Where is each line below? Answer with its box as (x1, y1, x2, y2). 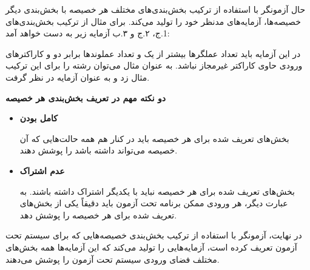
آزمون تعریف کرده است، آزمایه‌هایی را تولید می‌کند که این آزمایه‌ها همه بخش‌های (5, 240, 297, 253)
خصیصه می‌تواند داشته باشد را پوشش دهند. (19, 144, 178, 157)
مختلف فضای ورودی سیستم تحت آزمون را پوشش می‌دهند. (5, 252, 220, 265)
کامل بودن (19, 112, 58, 124)
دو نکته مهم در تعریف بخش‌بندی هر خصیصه (5, 91, 166, 104)
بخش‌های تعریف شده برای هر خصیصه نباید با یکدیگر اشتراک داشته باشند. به (19, 184, 295, 197)
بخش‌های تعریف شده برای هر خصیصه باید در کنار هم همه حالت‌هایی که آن (19, 132, 289, 144)
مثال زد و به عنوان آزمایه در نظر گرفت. (5, 70, 150, 83)
